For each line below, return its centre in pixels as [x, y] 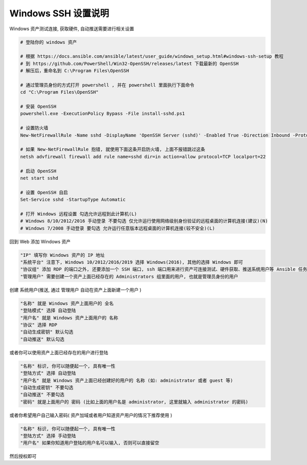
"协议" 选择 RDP [39, 325]
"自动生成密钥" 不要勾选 [47, 387]
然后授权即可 [23, 456]
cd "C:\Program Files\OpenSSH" [60, 92]
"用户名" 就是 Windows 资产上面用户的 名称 [69, 318]
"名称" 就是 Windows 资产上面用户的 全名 [67, 303]
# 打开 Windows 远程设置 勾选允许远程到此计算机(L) [79, 214]
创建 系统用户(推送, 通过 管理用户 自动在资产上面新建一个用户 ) [75, 290]
